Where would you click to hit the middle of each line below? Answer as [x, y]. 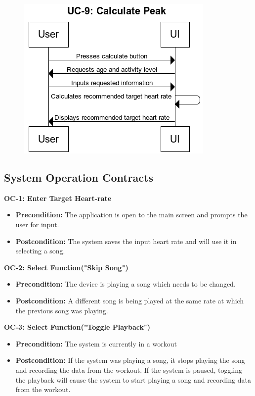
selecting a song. [40, 251]
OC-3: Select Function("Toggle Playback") [77, 327]
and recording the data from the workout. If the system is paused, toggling [129, 370]
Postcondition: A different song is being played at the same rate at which [130, 300]
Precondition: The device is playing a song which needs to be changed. [126, 284]
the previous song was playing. [62, 310]
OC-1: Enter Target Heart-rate [58, 198]
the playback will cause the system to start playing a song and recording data [133, 379]
